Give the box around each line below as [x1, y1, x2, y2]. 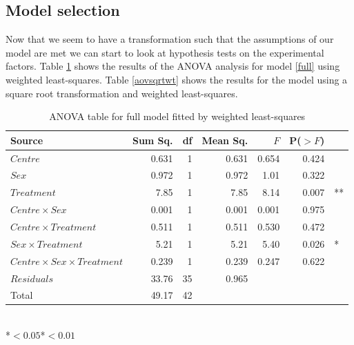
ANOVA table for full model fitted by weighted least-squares [49, 109, 306, 124]
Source [10, 132, 43, 147]
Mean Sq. [201, 132, 248, 147]
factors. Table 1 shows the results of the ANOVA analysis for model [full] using [6, 59, 340, 73]
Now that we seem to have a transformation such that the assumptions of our [6, 32, 334, 46]
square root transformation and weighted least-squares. [6, 86, 238, 100]
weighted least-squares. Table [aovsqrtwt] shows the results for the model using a [6, 72, 348, 86]
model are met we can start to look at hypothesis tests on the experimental [6, 45, 324, 59]
